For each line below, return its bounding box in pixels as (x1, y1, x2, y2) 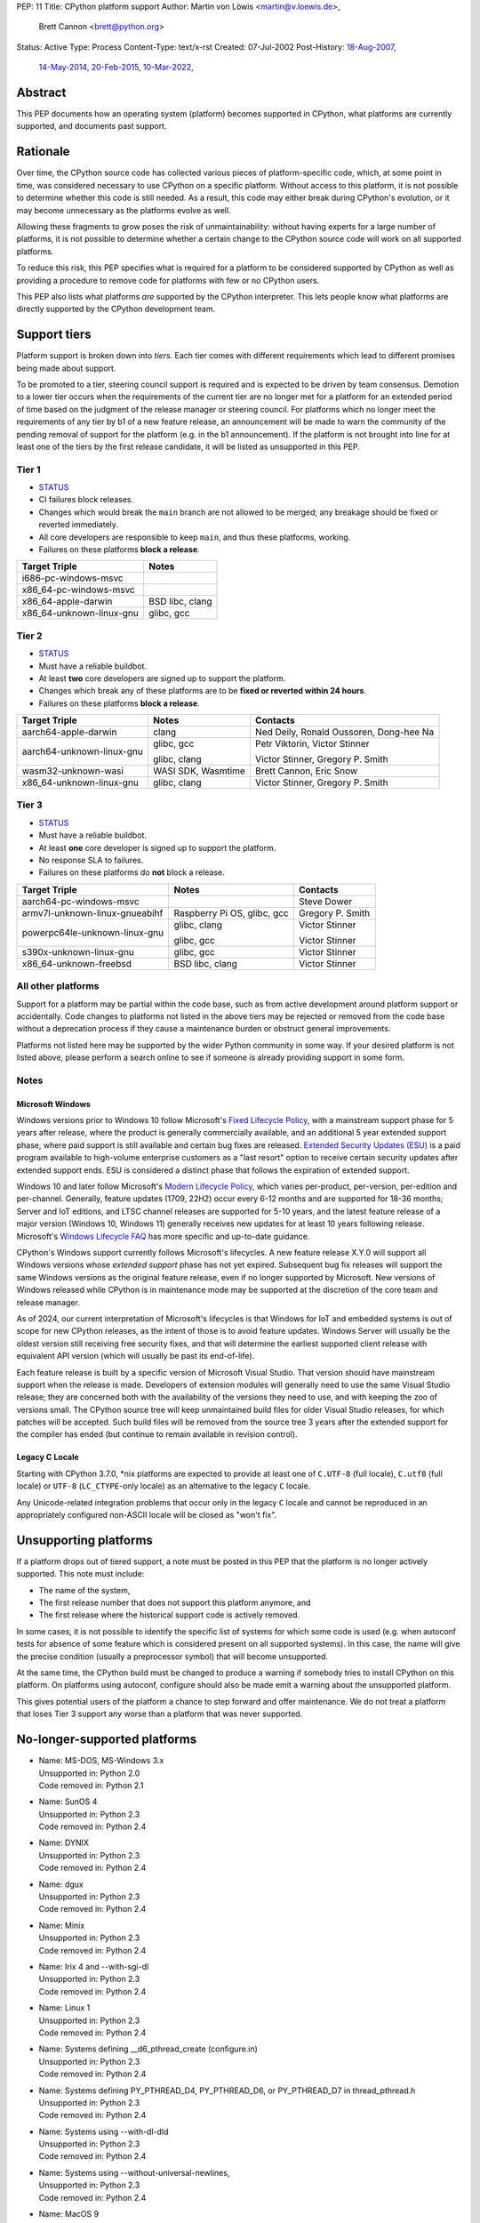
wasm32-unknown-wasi (21, 765, 124, 777)
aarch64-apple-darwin (21, 726, 117, 738)
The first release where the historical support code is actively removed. (38, 1609, 300, 1620)
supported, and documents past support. (16, 121, 167, 132)
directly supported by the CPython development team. (16, 303, 216, 315)
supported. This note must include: (16, 1569, 145, 1579)
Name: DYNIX (38, 1837, 89, 1849)
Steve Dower (298, 895, 353, 907)
